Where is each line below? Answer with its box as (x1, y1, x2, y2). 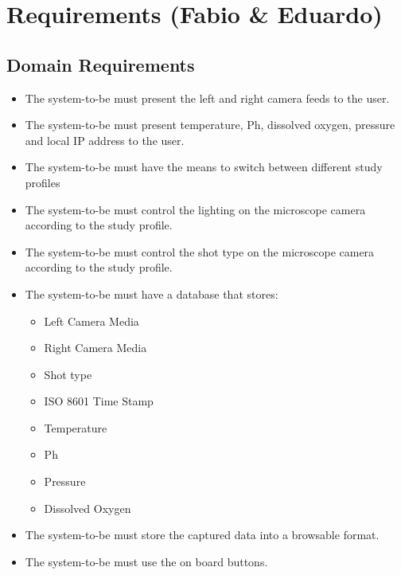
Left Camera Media (44, 312, 139, 329)
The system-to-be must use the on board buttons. (25, 553, 268, 569)
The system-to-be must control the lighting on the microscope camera (25, 201, 366, 217)
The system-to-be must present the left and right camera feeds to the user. (25, 89, 390, 106)
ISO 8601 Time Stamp (44, 393, 154, 409)
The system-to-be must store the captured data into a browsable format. (25, 526, 380, 543)
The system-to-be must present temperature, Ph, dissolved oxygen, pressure (25, 116, 395, 133)
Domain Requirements (6, 52, 195, 76)
